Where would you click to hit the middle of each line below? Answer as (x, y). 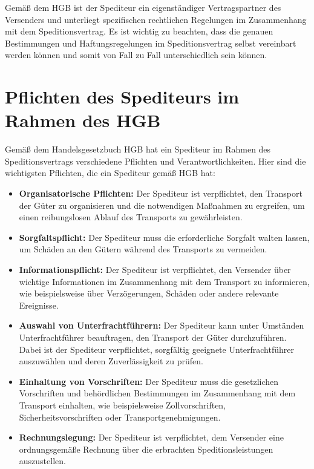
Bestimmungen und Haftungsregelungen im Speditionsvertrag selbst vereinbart (151, 43)
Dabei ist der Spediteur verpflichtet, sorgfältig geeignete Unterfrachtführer (156, 349)
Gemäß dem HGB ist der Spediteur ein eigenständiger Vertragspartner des (143, 7)
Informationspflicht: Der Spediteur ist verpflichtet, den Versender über (155, 270)
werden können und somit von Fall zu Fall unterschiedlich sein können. (136, 55)
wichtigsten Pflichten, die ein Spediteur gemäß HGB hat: (110, 173)
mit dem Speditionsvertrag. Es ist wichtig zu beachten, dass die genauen (139, 31)
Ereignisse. (39, 305)
